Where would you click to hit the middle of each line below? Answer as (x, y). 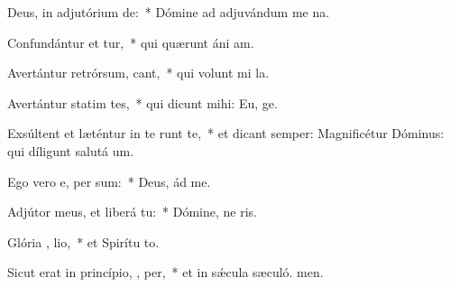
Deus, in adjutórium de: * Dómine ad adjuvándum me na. (169, 12)
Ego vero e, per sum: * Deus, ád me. (109, 181)
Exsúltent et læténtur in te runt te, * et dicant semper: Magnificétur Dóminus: (226, 133)
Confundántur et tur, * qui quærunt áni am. (131, 42)
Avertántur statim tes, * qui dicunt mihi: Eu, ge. (142, 102)
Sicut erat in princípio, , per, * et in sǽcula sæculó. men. (165, 272)
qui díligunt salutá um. (71, 150)
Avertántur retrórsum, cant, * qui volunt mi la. (138, 73)
